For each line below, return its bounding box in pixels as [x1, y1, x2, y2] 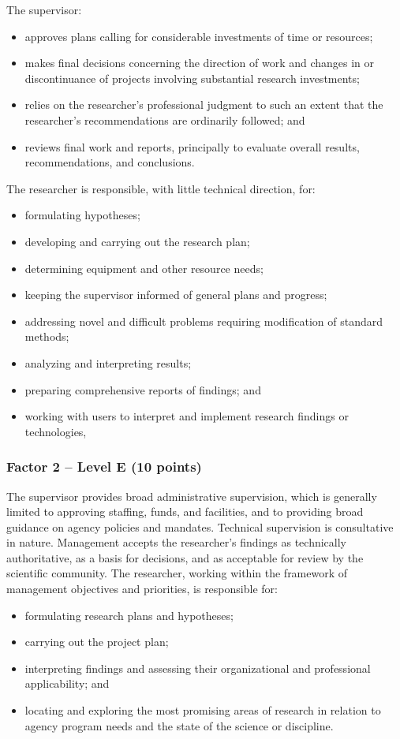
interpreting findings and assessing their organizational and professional [24, 659, 371, 676]
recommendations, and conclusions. [24, 154, 195, 170]
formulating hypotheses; [24, 207, 140, 223]
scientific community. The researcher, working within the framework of [6, 565, 348, 581]
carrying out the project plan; [24, 633, 169, 650]
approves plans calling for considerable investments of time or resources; [24, 28, 373, 44]
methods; [24, 328, 69, 345]
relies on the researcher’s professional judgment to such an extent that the [24, 96, 383, 113]
